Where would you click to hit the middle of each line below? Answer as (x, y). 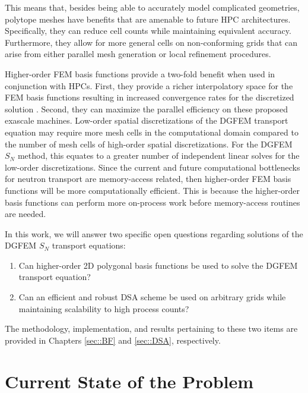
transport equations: (89, 245)
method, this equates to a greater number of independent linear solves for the (158, 155)
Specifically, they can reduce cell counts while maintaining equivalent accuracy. (148, 31)
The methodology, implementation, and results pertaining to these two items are (151, 328)
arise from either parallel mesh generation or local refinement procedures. (138, 54)
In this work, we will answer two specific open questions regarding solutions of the (154, 233)
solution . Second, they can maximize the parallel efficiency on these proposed (147, 109)
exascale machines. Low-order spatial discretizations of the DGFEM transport (147, 120)
